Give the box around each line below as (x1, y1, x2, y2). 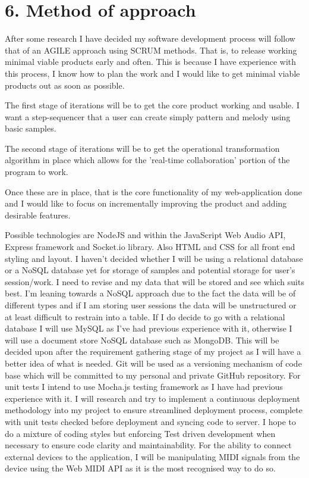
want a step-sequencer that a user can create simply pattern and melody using (5, 110, 291, 123)
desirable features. (5, 208, 71, 221)
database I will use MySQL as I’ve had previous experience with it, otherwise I (5, 322, 292, 335)
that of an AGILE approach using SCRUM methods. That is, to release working (5, 43, 297, 56)
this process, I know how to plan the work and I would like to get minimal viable (5, 67, 300, 79)
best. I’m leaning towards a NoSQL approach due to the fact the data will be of (5, 287, 296, 299)
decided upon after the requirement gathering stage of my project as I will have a (5, 345, 301, 358)
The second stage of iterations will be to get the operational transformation (5, 142, 280, 154)
